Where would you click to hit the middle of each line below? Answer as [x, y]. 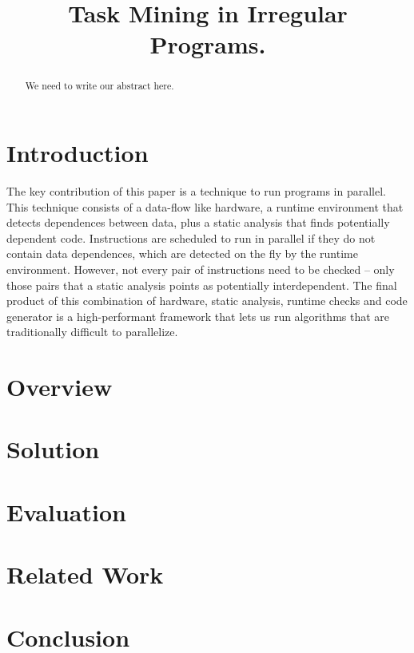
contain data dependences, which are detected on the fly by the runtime [182, 253]
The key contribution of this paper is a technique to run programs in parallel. [196, 190]
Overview [60, 387]
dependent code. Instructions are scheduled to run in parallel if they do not [191, 237]
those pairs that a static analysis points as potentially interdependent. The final [202, 285]
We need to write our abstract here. [100, 86]
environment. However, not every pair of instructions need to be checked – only [201, 269]
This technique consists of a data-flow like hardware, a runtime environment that [205, 206]
